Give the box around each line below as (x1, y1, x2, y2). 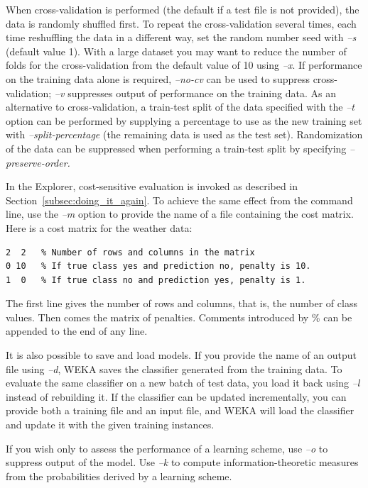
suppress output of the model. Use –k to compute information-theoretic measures (6, 455, 359, 470)
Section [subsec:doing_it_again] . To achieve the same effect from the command (6, 192, 353, 207)
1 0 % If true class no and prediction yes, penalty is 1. (6, 274, 306, 285)
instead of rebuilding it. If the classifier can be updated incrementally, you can (6, 389, 347, 404)
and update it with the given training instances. (6, 417, 215, 432)
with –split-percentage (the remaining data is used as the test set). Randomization (6, 127, 363, 142)
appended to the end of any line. (6, 323, 148, 338)
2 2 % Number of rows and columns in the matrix (6, 247, 255, 257)
